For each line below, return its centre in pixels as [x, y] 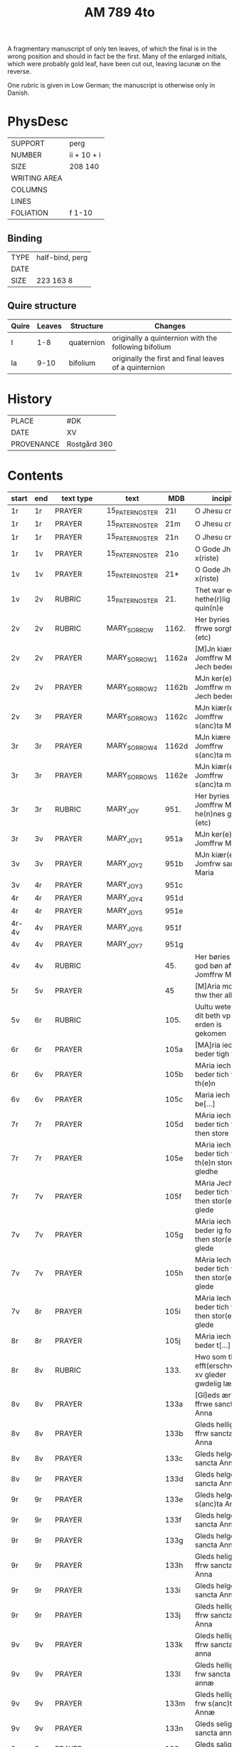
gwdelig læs [215, 1383]
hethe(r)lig [212, 599]
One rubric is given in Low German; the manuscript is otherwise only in [111, 86]
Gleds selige [216, 1723]
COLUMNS [29, 190]
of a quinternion [138, 367]
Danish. [18, 93]
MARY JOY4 [125, 898]
